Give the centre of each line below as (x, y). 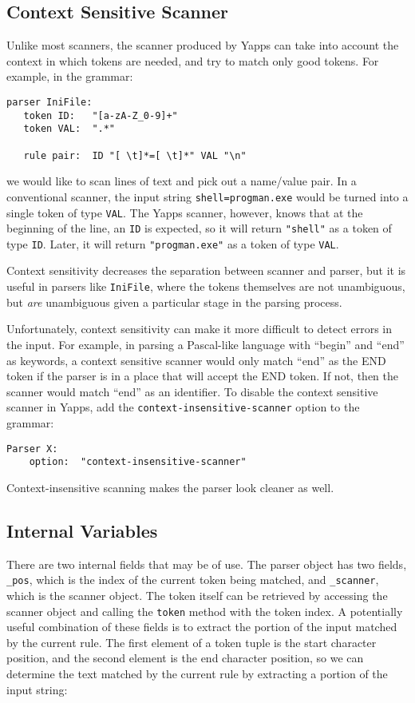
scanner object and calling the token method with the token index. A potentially (205, 611)
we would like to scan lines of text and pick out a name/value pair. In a (182, 181)
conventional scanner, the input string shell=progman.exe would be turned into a (207, 196)
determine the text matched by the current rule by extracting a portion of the (197, 673)
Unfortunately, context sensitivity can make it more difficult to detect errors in (200, 329)
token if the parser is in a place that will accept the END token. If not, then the (202, 376)
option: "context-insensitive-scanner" (138, 462)
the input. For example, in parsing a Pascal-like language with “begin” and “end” (206, 344)
